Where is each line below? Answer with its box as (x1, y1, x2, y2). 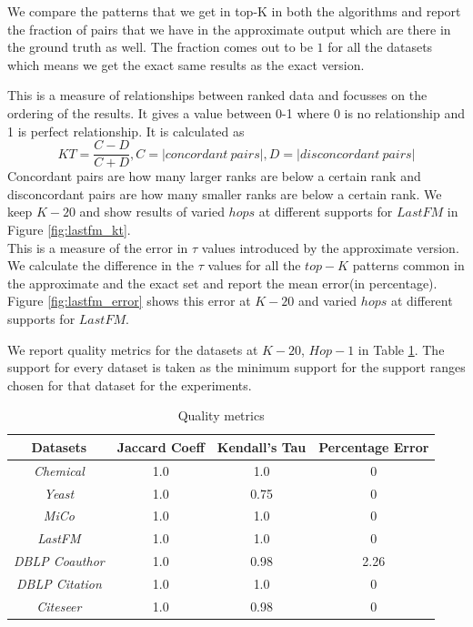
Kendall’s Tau (216, 437, 307, 456)
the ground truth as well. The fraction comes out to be (7, 37, 313, 56)
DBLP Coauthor (14, 551, 105, 571)
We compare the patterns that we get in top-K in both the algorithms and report (7, 2, 461, 20)
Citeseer (36, 596, 82, 615)
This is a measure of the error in (7, 238, 188, 257)
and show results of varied (79, 202, 225, 221)
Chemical (33, 460, 85, 480)
